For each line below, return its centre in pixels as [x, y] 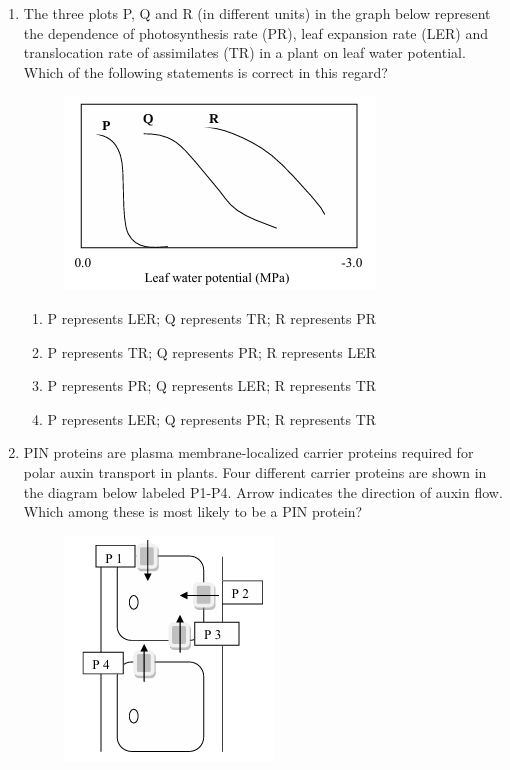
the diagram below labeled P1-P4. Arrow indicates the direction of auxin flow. [263, 491]
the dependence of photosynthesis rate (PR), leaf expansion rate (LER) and [255, 32]
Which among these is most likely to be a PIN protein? [193, 511]
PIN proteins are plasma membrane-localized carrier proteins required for [248, 452]
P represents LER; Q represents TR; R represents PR [212, 317]
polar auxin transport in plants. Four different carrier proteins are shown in [255, 471]
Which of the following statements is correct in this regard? [205, 71]
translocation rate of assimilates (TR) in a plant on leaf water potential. [244, 52]
